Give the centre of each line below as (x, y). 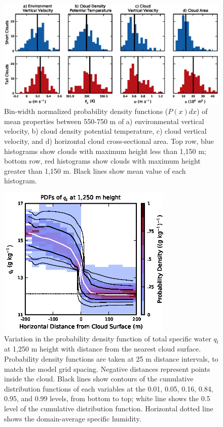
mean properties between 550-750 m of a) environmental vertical (104, 121)
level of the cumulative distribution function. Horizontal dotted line (109, 409)
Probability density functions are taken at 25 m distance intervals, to (111, 359)
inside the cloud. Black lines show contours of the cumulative (99, 379)
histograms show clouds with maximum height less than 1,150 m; (105, 151)
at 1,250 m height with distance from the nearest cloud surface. (103, 349)
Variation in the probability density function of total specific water (108, 338)
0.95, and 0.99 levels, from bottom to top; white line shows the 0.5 (107, 398)
